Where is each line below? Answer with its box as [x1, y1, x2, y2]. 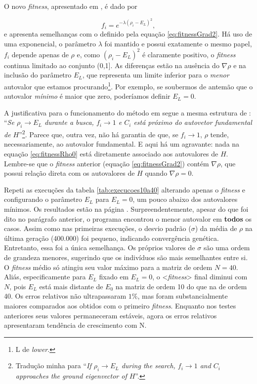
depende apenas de [11, 49, 69, 59]
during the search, [121, 360, 175, 371]
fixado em [99, 271, 129, 282]
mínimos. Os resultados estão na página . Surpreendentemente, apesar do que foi [4, 204, 249, 214]
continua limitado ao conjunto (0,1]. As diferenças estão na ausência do [4, 60, 219, 70]
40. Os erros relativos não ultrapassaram [4, 291, 127, 301]
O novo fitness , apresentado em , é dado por [4, 1, 137, 11]
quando [145, 168, 168, 178]
